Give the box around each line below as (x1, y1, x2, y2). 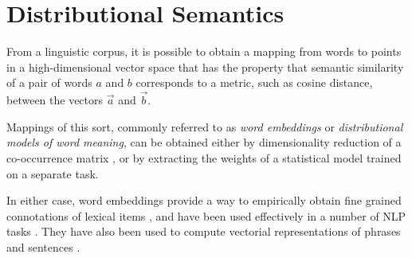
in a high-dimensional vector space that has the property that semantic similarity (6, 58, 404, 75)
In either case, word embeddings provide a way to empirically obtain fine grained (6, 192, 402, 209)
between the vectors (6, 92, 104, 108)
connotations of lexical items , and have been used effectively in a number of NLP (6, 207, 406, 224)
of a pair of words (6, 74, 92, 91)
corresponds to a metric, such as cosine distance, (135, 74, 373, 91)
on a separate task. (6, 165, 99, 182)
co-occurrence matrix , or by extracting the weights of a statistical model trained (6, 149, 402, 166)
